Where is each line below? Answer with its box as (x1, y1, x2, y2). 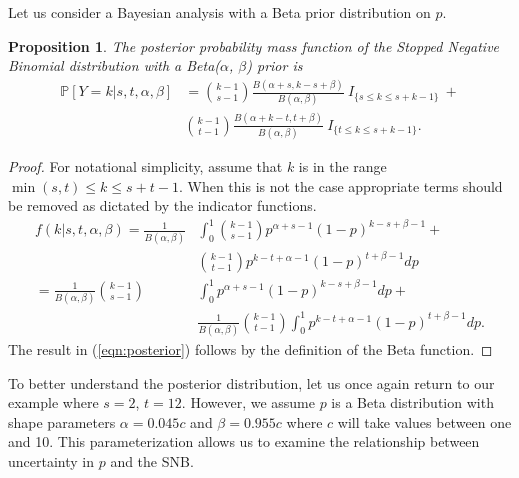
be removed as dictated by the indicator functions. (8, 195, 317, 216)
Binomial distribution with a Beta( (8, 55, 221, 76)
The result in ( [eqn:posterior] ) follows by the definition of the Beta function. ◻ (8, 338, 493, 359)
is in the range (298, 156, 387, 177)
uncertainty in (8, 450, 95, 471)
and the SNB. (110, 450, 194, 471)
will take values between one (337, 411, 512, 432)
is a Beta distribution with (331, 392, 494, 413)
